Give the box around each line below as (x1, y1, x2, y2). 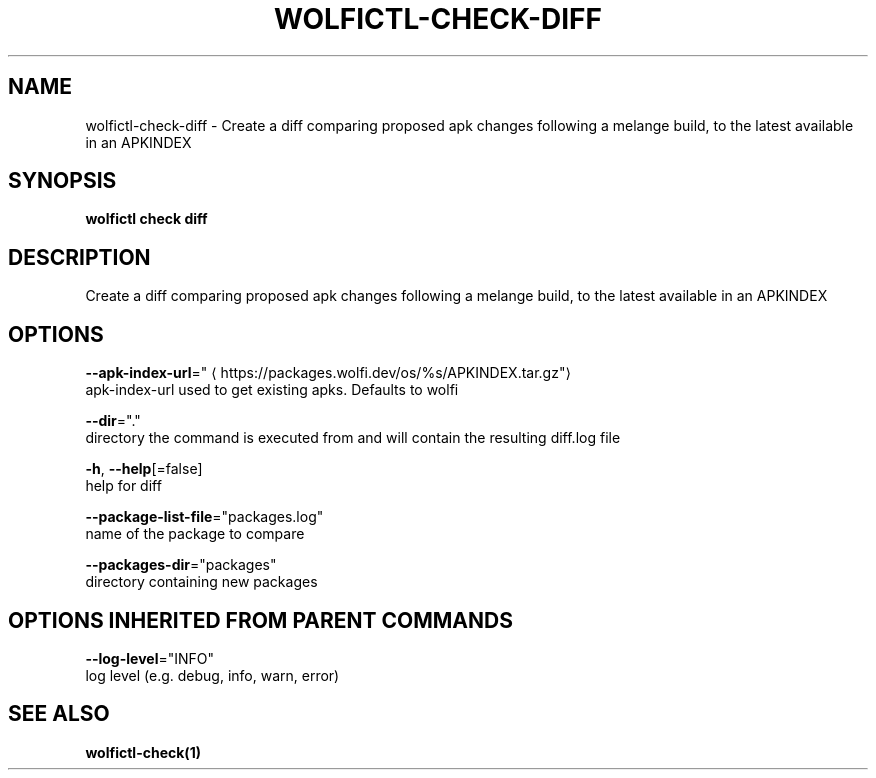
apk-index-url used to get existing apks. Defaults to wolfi (85, 381, 459, 399)
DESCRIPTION (8, 244, 151, 270)
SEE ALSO (8, 701, 110, 727)
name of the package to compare (85, 525, 305, 543)
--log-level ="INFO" (85, 649, 215, 667)
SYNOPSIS (8, 168, 117, 194)
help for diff (85, 477, 162, 495)
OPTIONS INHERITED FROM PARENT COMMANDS (8, 607, 513, 633)
